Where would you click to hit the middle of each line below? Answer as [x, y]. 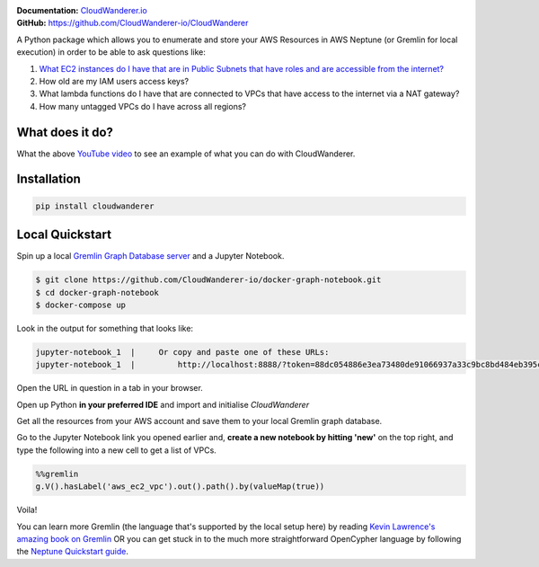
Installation [49, 179]
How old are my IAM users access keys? [114, 81]
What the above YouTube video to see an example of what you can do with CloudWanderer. [186, 154]
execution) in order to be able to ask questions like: [111, 52]
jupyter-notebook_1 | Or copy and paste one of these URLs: [182, 352]
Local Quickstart [64, 235]
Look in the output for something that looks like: [105, 328]
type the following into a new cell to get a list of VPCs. [117, 450]
